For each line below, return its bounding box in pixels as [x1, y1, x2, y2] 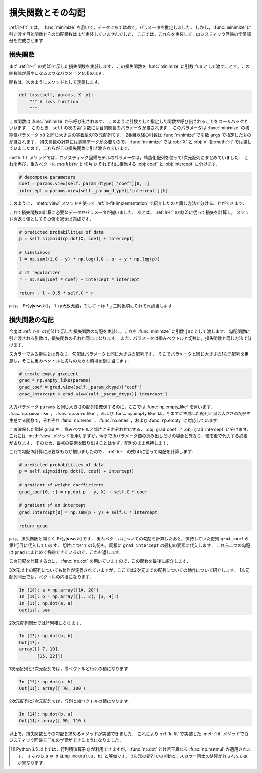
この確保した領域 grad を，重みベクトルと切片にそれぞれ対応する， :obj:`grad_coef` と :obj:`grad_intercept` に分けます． [9, 426, 251, 432]
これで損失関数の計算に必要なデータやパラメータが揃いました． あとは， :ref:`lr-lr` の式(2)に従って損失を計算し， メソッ [9, 209, 249, 215]
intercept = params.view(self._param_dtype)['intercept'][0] [19, 188, 168, 193]
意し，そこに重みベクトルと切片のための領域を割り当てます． [9, 358, 132, 363]
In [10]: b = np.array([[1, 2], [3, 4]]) [19, 593, 119, 599]
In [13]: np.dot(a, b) [19, 679, 73, 684]
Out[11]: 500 [19, 607, 50, 613]
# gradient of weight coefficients [19, 482, 104, 488]
